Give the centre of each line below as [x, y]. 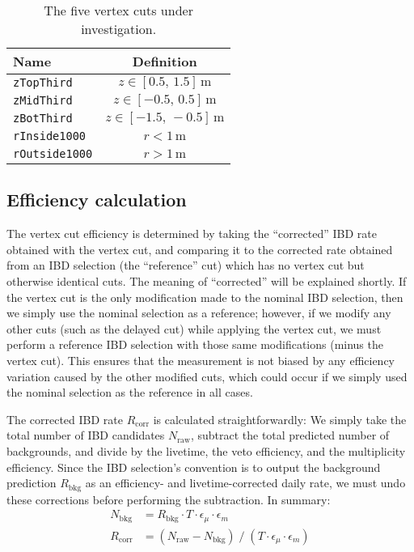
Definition [165, 61]
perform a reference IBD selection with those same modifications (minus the [195, 344]
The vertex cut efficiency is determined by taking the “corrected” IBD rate [192, 234]
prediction [32, 483]
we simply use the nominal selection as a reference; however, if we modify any [199, 313]
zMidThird [43, 100]
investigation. [119, 29]
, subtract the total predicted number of [290, 435]
